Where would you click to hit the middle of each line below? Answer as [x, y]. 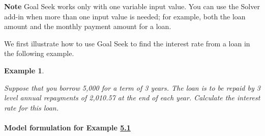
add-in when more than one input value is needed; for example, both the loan [125, 16]
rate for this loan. [32, 107]
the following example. [39, 53]
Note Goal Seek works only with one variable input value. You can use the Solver [132, 6]
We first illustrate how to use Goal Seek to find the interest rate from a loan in [127, 43]
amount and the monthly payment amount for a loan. [88, 26]
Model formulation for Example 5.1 [67, 127]
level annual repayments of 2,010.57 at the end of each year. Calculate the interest [132, 98]
